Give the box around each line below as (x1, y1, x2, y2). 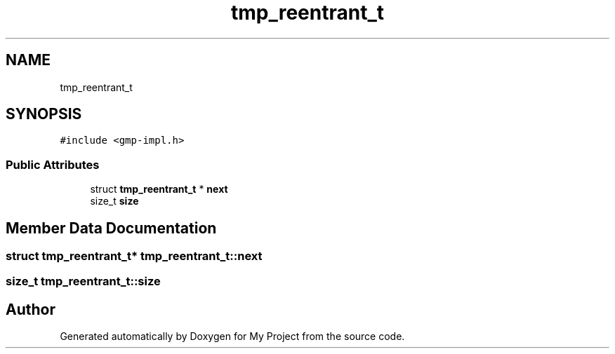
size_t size (90, 195, 139, 207)
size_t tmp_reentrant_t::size (6, 274, 161, 289)
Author (6, 300, 55, 318)
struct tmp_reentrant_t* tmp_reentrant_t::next (6, 249, 263, 264)
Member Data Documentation (6, 219, 217, 237)
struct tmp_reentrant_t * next (90, 183, 228, 196)
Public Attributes (6, 157, 100, 172)
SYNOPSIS (6, 105, 82, 123)
